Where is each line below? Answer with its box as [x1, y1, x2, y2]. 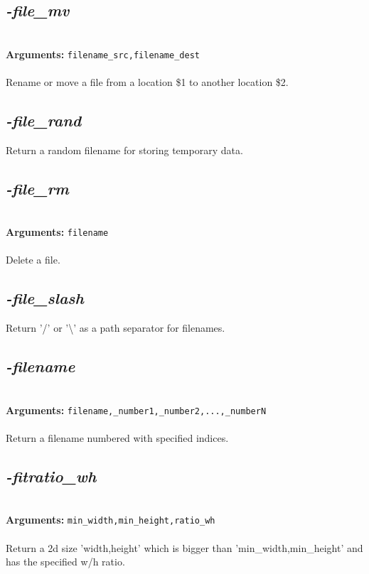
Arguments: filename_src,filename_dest [6, 46, 200, 61]
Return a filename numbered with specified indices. [6, 430, 229, 445]
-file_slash [6, 287, 84, 309]
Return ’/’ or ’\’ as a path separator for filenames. [6, 320, 225, 335]
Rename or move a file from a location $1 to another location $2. [6, 75, 289, 90]
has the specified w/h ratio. [6, 554, 125, 569]
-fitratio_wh [6, 465, 97, 487]
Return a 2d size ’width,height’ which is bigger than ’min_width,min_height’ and [6, 540, 363, 555]
